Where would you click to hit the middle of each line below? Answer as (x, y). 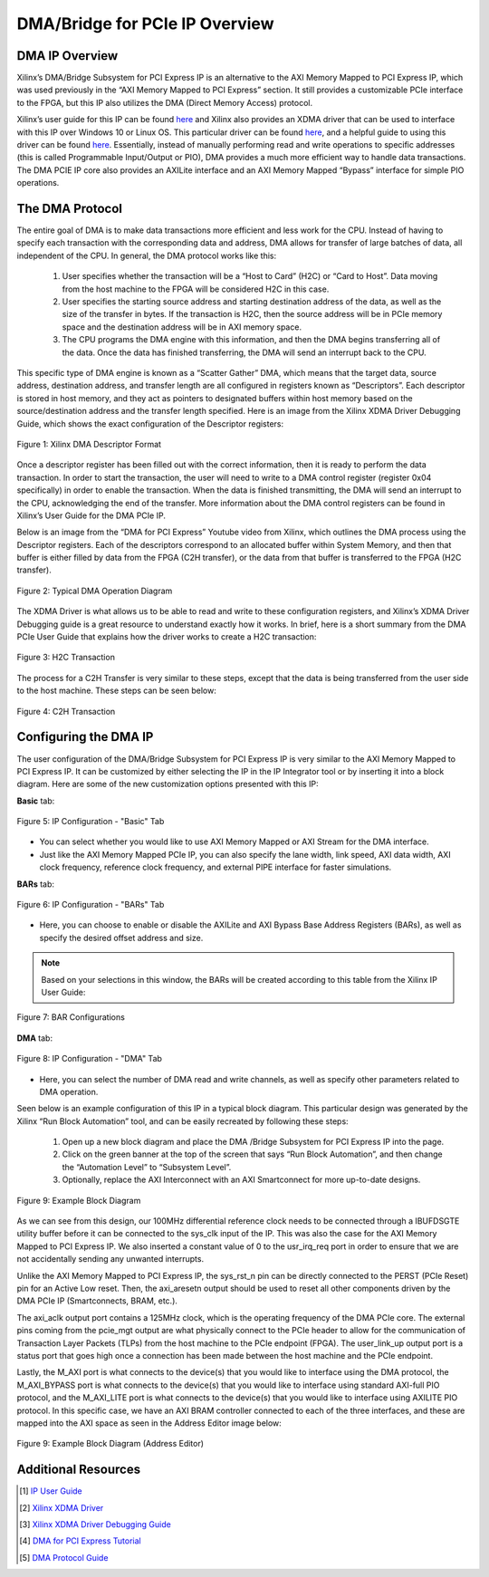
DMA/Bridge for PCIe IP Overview (145, 24)
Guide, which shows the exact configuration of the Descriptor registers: (150, 423)
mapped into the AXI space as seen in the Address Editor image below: (149, 1423)
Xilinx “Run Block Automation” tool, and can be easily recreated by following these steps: (182, 1121)
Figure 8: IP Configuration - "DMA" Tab (90, 1059)
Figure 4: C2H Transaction (66, 711)
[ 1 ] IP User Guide (51, 1491)
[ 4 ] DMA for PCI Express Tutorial (81, 1541)
